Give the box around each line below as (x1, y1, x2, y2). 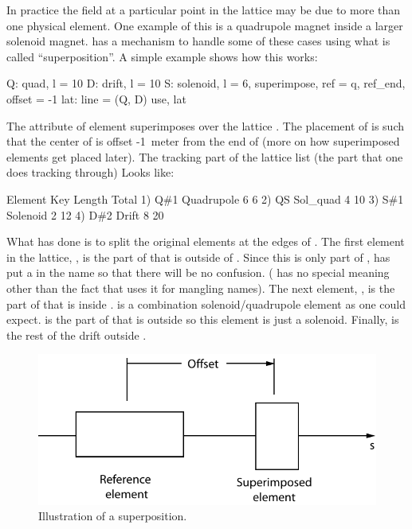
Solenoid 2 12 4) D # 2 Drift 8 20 (6, 206, 164, 223)
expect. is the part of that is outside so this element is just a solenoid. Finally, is (6, 311, 399, 328)
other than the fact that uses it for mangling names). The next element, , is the (6, 279, 395, 296)
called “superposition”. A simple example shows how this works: (6, 48, 318, 64)
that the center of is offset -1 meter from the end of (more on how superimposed (6, 133, 400, 150)
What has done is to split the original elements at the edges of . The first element (6, 233, 405, 250)
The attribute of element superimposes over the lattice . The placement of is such (6, 117, 404, 134)
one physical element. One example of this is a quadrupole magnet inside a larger (6, 17, 403, 33)
